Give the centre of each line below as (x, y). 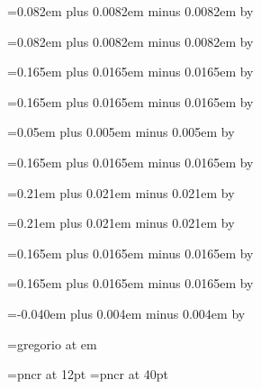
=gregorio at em (52, 344)
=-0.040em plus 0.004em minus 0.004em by (126, 313)
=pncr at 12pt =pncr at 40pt (88, 374)
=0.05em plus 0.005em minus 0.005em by (121, 132)
